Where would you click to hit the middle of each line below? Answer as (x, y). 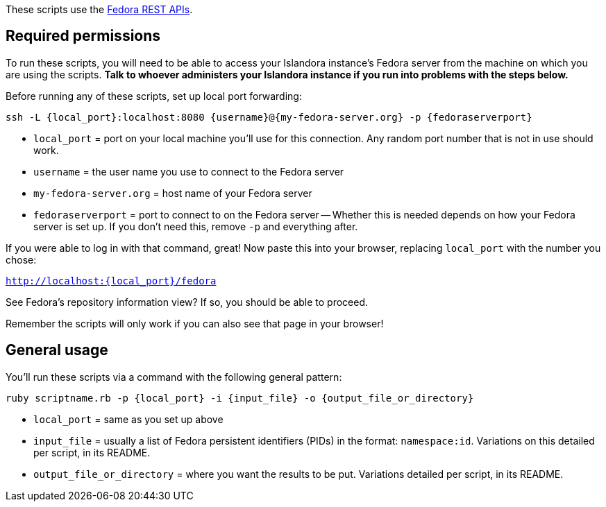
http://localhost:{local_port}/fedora (111, 281)
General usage (57, 350)
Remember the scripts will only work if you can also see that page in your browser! (195, 323)
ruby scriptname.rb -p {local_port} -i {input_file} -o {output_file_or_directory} (240, 398)
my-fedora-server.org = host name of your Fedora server (173, 193)
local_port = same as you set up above (128, 419)
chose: (21, 259)
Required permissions (83, 36)
